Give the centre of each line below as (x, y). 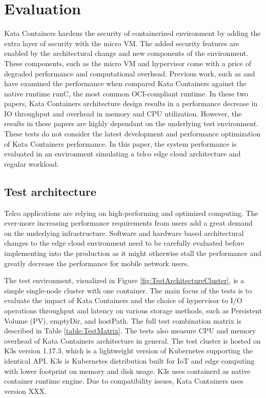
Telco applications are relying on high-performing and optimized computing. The (131, 213)
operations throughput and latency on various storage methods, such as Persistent (133, 310)
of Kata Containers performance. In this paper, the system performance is (120, 143)
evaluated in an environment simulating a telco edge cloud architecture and (122, 154)
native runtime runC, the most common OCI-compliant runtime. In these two (126, 93)
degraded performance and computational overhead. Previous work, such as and (130, 73)
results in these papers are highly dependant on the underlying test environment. (131, 123)
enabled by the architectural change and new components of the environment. (126, 53)
